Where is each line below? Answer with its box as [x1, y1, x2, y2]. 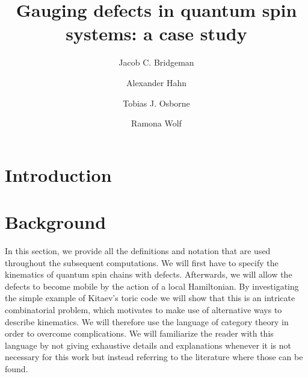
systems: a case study [66, 21, 247, 46]
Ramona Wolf [131, 117, 182, 129]
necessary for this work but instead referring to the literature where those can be [5, 351, 303, 363]
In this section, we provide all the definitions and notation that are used [5, 245, 271, 257]
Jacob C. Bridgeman [119, 56, 194, 69]
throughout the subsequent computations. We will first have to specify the [5, 256, 279, 269]
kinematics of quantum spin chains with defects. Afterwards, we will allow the [5, 268, 292, 281]
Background [5, 210, 106, 234]
